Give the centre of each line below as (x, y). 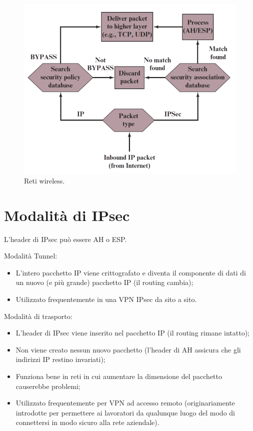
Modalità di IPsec (67, 215)
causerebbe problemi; (48, 386)
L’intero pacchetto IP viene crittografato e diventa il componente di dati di (131, 272)
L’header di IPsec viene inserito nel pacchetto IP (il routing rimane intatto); (132, 333)
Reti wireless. (44, 180)
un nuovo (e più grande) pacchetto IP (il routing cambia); (104, 282)
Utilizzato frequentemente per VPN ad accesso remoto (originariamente (125, 403)
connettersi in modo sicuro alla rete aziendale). (87, 422)
